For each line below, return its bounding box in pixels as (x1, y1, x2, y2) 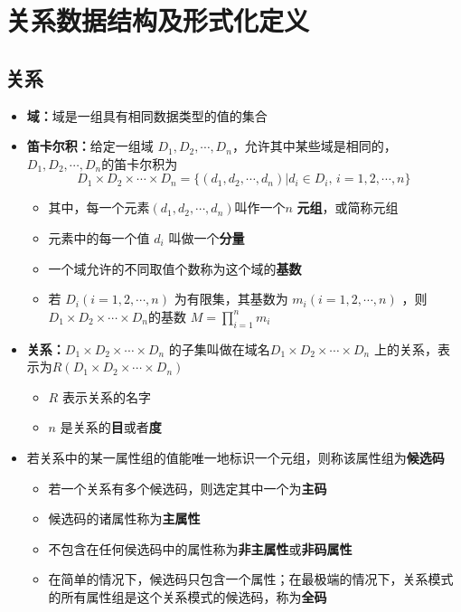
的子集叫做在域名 (168, 339, 270, 358)
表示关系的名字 (61, 387, 151, 406)
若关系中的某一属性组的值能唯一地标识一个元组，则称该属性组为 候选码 (26, 447, 445, 466)
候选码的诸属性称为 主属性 (48, 509, 201, 528)
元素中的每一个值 (48, 228, 150, 247)
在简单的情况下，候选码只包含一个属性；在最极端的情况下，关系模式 (48, 570, 454, 588)
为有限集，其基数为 (174, 289, 288, 308)
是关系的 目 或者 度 (60, 418, 162, 437)
